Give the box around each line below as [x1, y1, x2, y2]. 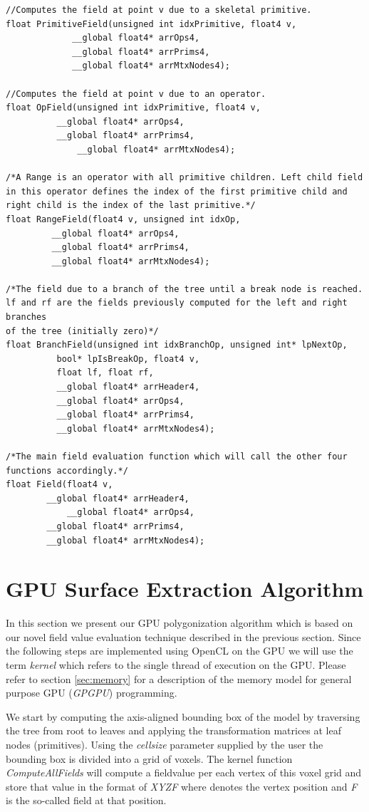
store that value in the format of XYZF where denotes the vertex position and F [6, 779, 358, 793]
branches [6, 312, 47, 323]
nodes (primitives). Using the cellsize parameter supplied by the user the [6, 737, 323, 752]
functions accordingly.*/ [6, 465, 128, 476]
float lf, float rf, [56, 368, 154, 378]
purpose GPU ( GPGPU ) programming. [6, 685, 177, 700]
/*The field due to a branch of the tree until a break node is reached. [6, 283, 363, 294]
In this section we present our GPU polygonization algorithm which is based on [6, 615, 353, 630]
